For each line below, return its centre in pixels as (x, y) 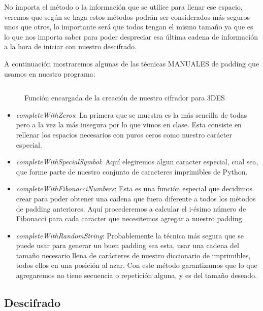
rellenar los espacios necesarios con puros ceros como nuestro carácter (124, 134)
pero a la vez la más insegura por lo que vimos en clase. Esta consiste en (129, 125)
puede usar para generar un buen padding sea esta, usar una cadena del (127, 245)
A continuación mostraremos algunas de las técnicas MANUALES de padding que (132, 63)
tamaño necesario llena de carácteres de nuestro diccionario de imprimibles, (133, 255)
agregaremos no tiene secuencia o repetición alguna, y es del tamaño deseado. (136, 275)
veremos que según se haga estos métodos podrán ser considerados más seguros (127, 16)
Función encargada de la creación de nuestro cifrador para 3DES (125, 98)
